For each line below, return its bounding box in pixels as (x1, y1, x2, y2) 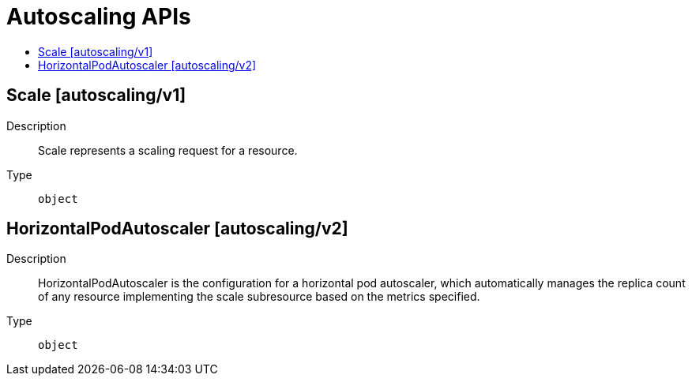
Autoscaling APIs (6, 3, 191, 30)
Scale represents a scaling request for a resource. (38, 143, 298, 157)
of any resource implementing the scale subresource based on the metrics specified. (38, 290, 480, 304)
